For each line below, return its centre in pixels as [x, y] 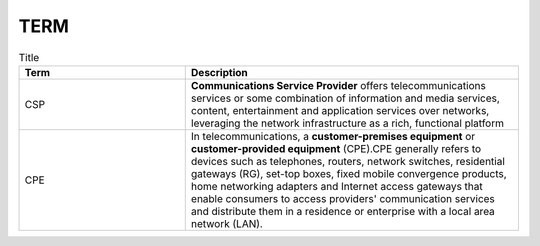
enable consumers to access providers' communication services [342, 198]
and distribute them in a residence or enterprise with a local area [342, 211]
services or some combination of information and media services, [345, 98]
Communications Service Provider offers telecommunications [338, 85]
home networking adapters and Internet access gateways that [337, 186]
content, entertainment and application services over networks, [340, 110]
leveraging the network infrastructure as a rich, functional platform [347, 123]
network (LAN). [227, 223]
